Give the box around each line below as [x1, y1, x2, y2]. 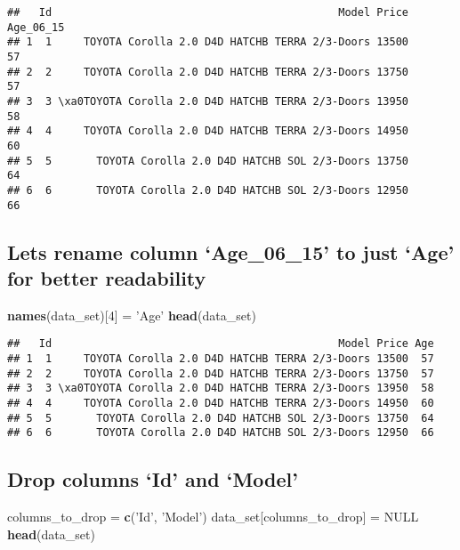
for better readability [7, 263, 206, 291]
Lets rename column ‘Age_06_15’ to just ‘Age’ [7, 238, 455, 265]
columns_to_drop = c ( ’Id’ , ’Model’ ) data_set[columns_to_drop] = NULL [7, 507, 419, 526]
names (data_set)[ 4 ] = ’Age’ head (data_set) [7, 305, 256, 324]
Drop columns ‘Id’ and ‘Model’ [7, 465, 298, 493]
